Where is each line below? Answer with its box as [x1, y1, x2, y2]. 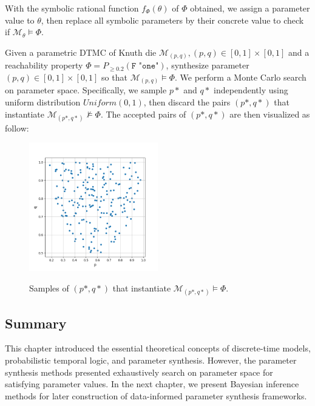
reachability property [5, 59, 83, 72]
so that [101, 70, 127, 83]
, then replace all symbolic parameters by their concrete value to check [41, 13, 304, 26]
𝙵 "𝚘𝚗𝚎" [131, 62, 159, 71]
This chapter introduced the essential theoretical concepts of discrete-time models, [5, 342, 311, 354]
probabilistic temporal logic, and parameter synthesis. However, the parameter [5, 353, 297, 366]
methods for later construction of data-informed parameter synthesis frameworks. [5, 389, 307, 402]
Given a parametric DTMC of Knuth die [5, 45, 157, 58]
